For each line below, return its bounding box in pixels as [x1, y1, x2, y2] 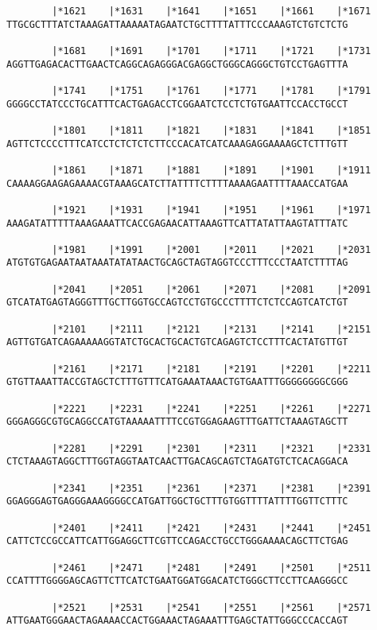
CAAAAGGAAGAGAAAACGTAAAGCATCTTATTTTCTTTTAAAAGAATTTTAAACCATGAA [6, 177, 348, 189]
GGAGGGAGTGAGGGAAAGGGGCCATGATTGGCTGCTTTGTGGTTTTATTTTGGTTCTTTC [6, 496, 348, 507]
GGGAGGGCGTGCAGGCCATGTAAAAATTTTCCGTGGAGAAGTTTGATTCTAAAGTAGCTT [6, 416, 348, 428]
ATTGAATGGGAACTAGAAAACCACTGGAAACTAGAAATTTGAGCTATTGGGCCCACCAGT [6, 615, 348, 627]
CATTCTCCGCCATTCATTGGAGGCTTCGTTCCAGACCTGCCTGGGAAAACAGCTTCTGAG [6, 535, 348, 547]
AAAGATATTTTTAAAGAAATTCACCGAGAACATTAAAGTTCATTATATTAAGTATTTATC [6, 217, 348, 229]
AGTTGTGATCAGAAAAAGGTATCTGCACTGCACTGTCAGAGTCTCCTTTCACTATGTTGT [6, 336, 348, 348]
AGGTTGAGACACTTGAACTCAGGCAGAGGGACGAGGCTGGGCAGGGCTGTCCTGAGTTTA [6, 58, 348, 70]
